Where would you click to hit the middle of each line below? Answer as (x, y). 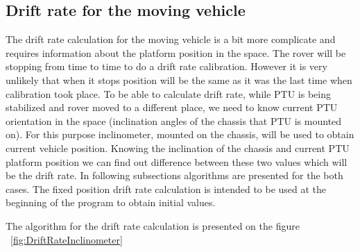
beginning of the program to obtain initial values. (111, 202)
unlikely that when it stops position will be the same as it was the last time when (179, 79)
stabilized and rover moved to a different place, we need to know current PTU (172, 107)
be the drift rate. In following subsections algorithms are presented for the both (174, 175)
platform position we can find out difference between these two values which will (177, 161)
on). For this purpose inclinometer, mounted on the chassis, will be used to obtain (180, 134)
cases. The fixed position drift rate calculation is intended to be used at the (166, 188)
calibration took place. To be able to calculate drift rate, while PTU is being (169, 93)
